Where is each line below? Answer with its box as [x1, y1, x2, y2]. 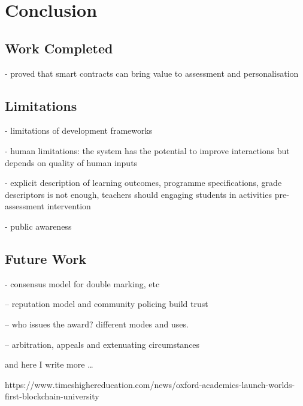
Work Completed [5, 38, 113, 57]
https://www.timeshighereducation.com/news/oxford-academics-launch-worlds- [5, 378, 295, 390]
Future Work [5, 249, 87, 267]
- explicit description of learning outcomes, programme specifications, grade [5, 176, 282, 189]
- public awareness [5, 219, 72, 232]
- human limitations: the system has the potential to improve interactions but [5, 144, 290, 157]
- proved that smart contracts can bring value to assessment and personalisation [5, 67, 299, 79]
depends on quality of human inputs [5, 156, 138, 169]
